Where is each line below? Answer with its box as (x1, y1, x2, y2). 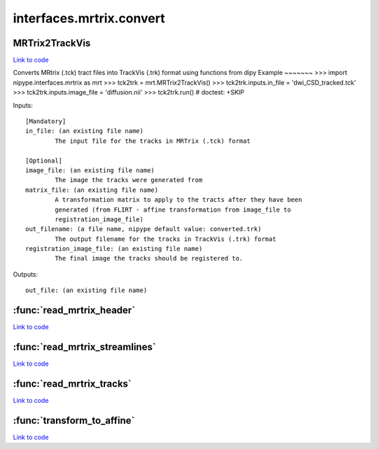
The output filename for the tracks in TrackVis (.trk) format (55, 235, 276, 243)
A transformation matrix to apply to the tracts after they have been (55, 196, 302, 204)
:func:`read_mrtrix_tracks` (13, 378, 132, 389)
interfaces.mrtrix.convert (13, 11, 165, 26)
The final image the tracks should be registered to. (55, 254, 244, 263)
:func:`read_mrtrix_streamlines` (13, 340, 157, 353)
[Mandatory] (25, 118, 66, 125)
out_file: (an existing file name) (25, 286, 148, 294)
